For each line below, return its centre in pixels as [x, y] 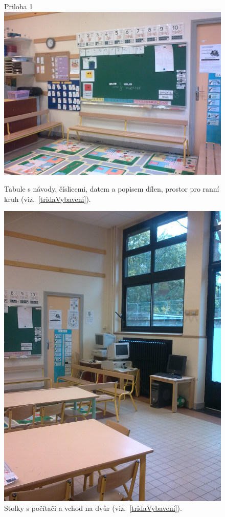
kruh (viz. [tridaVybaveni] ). [48, 199]
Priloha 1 [19, 6]
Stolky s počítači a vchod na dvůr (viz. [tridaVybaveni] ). [93, 508]
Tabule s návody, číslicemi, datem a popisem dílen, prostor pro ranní [112, 189]
